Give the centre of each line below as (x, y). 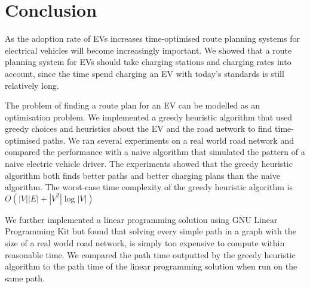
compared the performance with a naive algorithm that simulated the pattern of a (155, 152)
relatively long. (32, 85)
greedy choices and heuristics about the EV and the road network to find (139, 128)
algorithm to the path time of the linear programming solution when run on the (151, 266)
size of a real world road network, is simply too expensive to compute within (145, 243)
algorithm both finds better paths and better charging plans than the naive (142, 175)
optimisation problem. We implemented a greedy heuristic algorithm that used (149, 117)
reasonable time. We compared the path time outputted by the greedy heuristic (150, 254)
